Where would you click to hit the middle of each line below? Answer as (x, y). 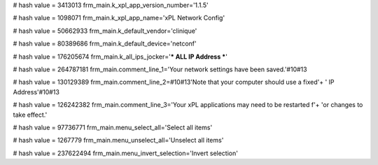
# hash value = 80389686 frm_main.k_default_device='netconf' (105, 44)
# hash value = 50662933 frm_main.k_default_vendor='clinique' (105, 31)
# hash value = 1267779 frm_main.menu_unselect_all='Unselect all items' (118, 141)
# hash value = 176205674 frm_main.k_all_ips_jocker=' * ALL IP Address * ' (120, 57)
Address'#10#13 (36, 92)
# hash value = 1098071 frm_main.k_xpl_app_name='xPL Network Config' (119, 18)
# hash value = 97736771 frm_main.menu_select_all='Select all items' (113, 127)
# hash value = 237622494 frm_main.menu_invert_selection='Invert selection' (125, 153)
